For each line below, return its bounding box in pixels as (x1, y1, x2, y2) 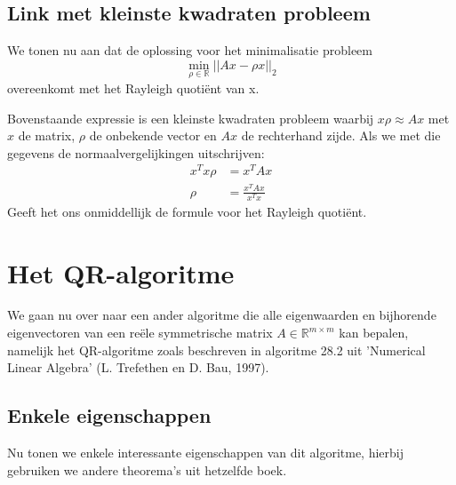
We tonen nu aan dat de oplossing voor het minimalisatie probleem (7, 41, 372, 60)
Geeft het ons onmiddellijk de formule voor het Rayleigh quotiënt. (7, 202, 367, 220)
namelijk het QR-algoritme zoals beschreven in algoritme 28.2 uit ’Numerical (7, 340, 426, 359)
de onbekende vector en (89, 126, 217, 145)
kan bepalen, (339, 323, 409, 342)
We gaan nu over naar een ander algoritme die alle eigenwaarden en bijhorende (7, 306, 436, 324)
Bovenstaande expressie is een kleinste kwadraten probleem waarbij (7, 108, 374, 127)
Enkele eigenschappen (7, 402, 212, 429)
